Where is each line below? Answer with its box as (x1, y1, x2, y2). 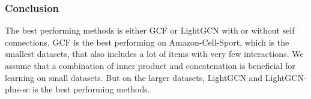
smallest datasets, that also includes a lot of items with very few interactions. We (5, 47, 304, 60)
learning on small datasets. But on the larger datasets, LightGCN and (5, 71, 263, 83)
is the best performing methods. (32, 83, 150, 95)
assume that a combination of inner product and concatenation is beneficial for (5, 59, 295, 71)
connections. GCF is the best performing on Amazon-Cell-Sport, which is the (5, 35, 289, 48)
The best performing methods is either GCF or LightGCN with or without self (5, 24, 295, 37)
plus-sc (5, 83, 30, 95)
